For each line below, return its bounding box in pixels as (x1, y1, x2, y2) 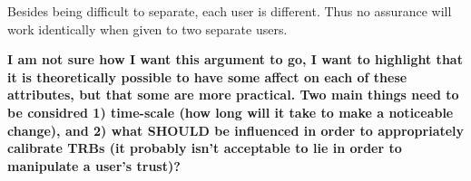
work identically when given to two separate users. (7, 19, 288, 38)
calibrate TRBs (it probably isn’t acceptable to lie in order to (7, 138, 402, 157)
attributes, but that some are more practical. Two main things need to (7, 85, 459, 104)
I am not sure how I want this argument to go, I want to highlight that (7, 50, 463, 69)
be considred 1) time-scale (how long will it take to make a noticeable (7, 102, 454, 121)
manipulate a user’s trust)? (7, 156, 181, 175)
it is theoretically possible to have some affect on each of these (7, 67, 407, 86)
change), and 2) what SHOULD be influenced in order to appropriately (7, 120, 465, 139)
